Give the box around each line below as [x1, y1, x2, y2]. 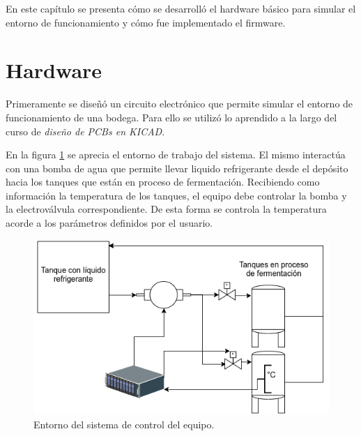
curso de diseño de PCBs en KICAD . [6, 123, 165, 138]
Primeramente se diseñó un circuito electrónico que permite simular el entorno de [6, 96, 353, 111]
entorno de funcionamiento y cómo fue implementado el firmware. [6, 15, 286, 29]
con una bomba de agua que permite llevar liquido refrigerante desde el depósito [6, 160, 348, 175]
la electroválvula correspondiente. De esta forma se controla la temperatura [6, 202, 327, 216]
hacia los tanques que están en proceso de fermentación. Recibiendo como [6, 174, 320, 189]
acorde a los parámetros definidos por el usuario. [6, 216, 213, 230]
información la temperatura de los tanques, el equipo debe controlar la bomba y [6, 188, 347, 202]
